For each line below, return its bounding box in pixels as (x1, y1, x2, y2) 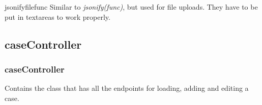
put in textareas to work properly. (5, 11, 110, 22)
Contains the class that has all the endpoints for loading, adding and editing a (5, 83, 249, 93)
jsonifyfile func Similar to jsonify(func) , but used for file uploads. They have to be (5, 2, 258, 12)
